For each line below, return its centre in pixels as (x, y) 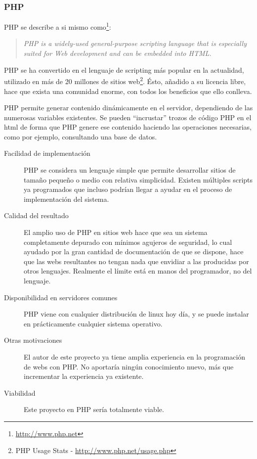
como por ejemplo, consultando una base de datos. (81, 136)
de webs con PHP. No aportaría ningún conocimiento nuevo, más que (129, 366)
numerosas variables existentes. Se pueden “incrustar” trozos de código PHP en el (128, 117)
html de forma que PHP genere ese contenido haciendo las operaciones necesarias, (128, 127)
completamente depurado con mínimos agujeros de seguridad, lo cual (128, 242)
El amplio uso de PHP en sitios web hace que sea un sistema (116, 232)
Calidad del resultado (36, 215)
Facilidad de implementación (47, 153)
